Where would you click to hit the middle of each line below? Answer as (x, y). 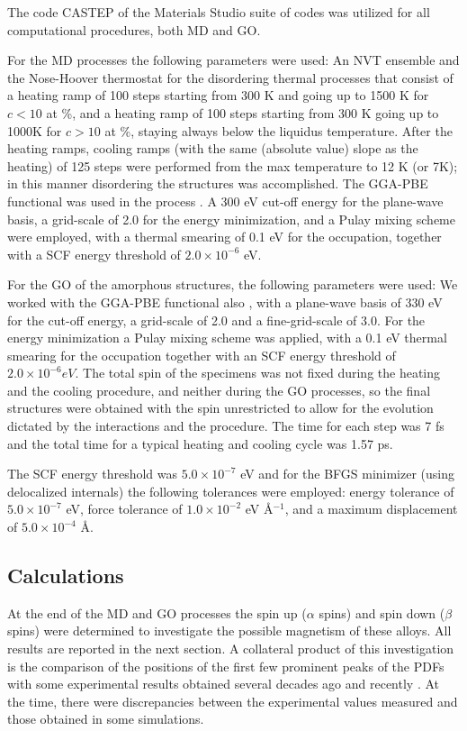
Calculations (66, 576)
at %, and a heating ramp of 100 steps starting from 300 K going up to (242, 112)
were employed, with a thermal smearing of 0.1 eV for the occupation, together (225, 237)
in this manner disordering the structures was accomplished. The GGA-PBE (218, 183)
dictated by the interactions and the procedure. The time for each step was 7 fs (226, 426)
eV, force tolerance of (124, 509)
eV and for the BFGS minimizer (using (348, 474)
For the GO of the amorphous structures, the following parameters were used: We (233, 284)
